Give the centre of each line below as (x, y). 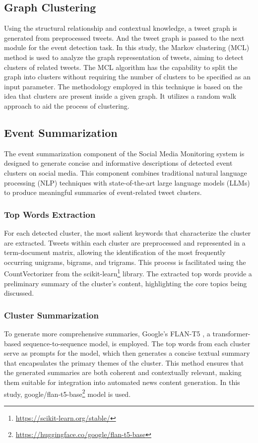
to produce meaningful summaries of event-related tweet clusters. (103, 192)
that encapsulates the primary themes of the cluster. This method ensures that (124, 362)
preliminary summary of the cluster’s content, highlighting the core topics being (126, 283)
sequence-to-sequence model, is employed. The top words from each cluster (137, 343)
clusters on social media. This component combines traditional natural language (126, 172)
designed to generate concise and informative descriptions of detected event (118, 163)
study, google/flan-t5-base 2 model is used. (67, 393)
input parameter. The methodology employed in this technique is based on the (123, 86)
